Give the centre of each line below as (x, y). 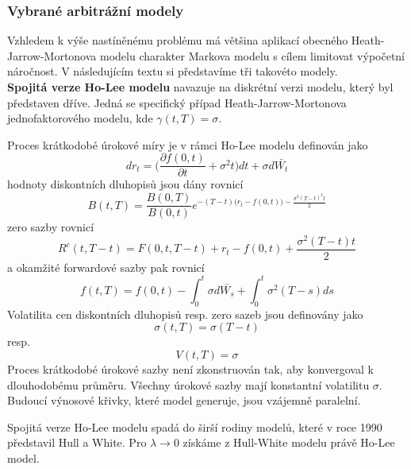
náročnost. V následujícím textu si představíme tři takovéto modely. (173, 71)
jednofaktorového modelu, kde (80, 118)
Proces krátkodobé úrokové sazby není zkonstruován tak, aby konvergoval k (190, 368)
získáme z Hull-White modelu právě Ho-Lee (289, 442)
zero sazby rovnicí (51, 227)
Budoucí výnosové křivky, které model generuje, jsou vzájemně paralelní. (184, 400)
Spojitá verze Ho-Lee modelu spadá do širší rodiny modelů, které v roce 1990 (195, 426)
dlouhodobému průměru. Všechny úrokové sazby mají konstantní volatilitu (188, 384)
